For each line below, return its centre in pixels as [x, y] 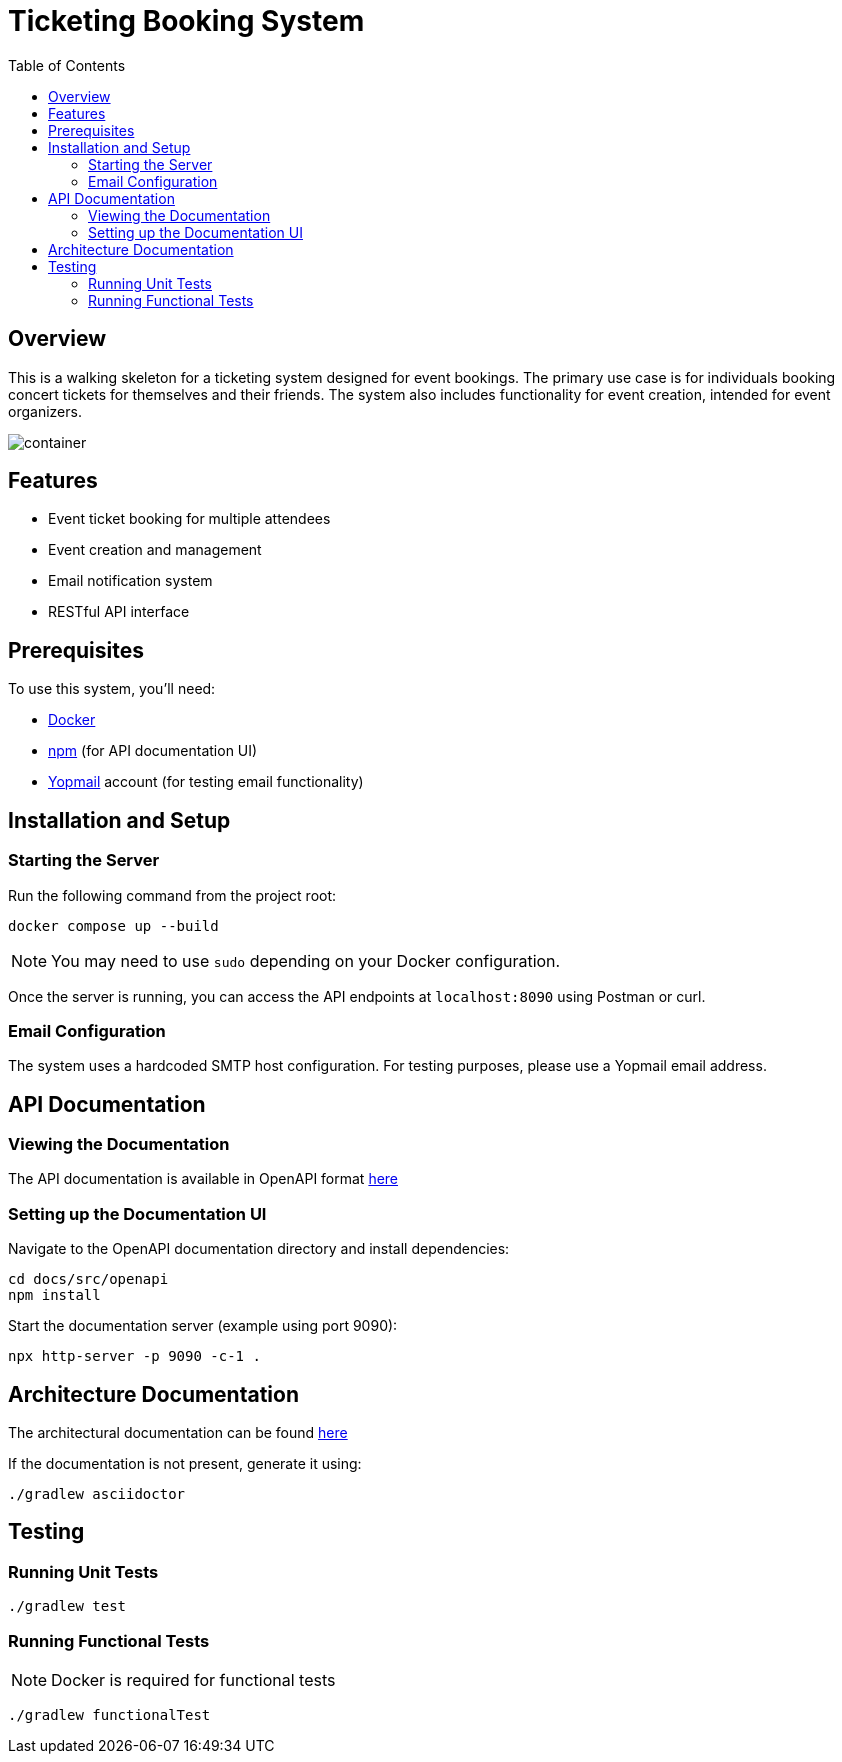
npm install [54, 1295]
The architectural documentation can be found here [178, 1433]
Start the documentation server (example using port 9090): [203, 1326]
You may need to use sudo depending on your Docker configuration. [306, 960]
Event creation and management [155, 550]
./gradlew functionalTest [109, 1715]
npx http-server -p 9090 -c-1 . [134, 1356]
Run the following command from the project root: [172, 895]
